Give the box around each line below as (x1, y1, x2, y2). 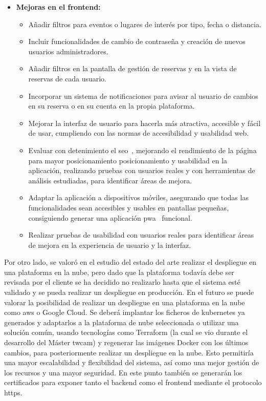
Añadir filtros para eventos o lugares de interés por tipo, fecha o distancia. (28, 18, 261, 29)
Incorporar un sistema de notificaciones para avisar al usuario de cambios (28, 90, 258, 101)
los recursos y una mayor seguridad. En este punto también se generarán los (4, 367, 242, 377)
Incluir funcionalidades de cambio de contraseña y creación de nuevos (28, 36, 246, 47)
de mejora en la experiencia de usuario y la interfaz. (28, 239, 191, 250)
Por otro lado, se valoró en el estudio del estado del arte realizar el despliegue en (4, 257, 257, 267)
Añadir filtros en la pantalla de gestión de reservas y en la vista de (28, 63, 237, 74)
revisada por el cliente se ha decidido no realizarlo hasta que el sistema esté (4, 277, 240, 287)
